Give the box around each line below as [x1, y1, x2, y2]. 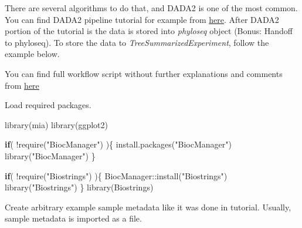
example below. [5, 48, 60, 60]
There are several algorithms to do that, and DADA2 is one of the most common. [5, 2, 298, 14]
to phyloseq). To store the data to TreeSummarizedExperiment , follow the [5, 36, 269, 48]
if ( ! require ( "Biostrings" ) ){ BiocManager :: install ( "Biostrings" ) [5, 169, 228, 182]
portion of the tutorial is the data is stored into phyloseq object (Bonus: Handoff [5, 25, 293, 37]
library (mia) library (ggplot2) [5, 118, 108, 130]
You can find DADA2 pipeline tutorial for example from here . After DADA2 [5, 13, 279, 25]
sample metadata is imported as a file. [5, 212, 142, 224]
